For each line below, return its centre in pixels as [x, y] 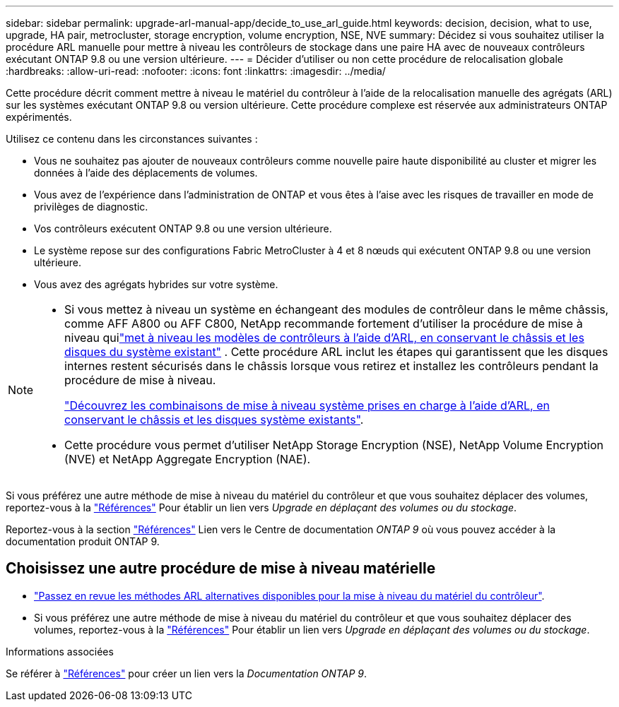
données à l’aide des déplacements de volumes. [146, 173]
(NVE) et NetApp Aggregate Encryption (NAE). [188, 459]
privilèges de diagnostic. [91, 207]
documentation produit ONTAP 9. [83, 541]
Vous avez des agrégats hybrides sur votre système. [156, 284]
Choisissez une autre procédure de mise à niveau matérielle [221, 569]
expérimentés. [39, 117]
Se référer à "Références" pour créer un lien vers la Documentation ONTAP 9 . [186, 673]
